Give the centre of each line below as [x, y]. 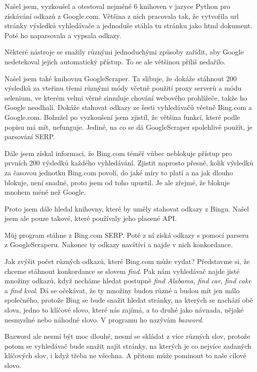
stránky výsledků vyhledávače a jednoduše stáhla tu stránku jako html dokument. [128, 26]
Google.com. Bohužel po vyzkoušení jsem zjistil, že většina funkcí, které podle [122, 117]
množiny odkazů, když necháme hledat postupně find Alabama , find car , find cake [128, 281]
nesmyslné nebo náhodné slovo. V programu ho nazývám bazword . [104, 319]
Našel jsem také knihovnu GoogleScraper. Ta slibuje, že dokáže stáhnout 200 [121, 78]
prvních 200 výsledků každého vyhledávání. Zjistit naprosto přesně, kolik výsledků [129, 163]
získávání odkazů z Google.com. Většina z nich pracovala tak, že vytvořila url [122, 16]
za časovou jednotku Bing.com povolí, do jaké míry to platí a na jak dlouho [119, 172]
